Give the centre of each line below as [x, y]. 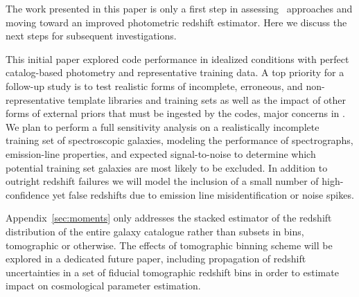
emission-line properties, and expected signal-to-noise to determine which [161, 153]
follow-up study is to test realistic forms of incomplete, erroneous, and [154, 85]
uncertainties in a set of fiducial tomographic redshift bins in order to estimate [172, 272]
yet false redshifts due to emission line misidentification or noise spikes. [203, 194]
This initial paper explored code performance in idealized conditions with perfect [177, 58]
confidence [27, 194]
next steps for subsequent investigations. [91, 36]
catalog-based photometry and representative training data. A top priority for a [175, 72]
